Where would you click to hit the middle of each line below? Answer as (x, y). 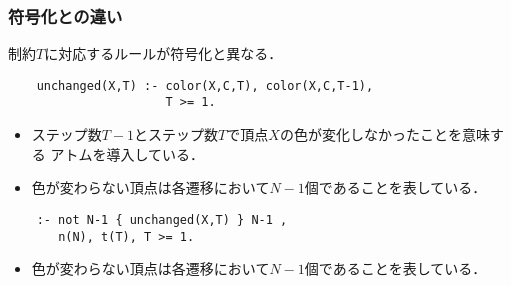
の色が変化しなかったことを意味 (384, 134)
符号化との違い (65, 15)
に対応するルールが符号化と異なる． (163, 53)
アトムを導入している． (127, 153)
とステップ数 (176, 134)
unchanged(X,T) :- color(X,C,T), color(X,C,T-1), (205, 85)
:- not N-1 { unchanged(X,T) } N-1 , (162, 219)
